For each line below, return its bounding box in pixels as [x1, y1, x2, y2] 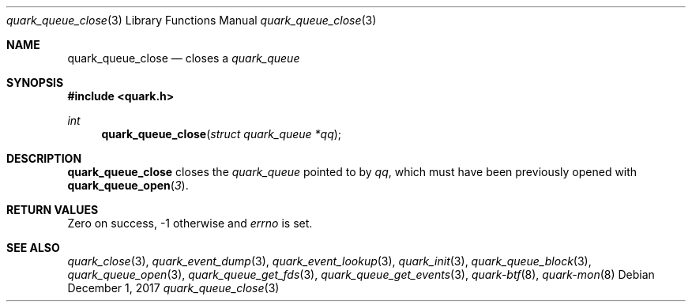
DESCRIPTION [6, 152, 82, 165]
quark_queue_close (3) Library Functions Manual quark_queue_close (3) [6, 13, 377, 27]
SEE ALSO [6, 241, 60, 254]
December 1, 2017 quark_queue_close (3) [67, 281, 280, 295]
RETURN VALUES [6, 203, 99, 216]
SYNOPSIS [6, 76, 64, 89]
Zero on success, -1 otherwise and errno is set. [67, 216, 313, 230]
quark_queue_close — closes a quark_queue [67, 51, 300, 65]
